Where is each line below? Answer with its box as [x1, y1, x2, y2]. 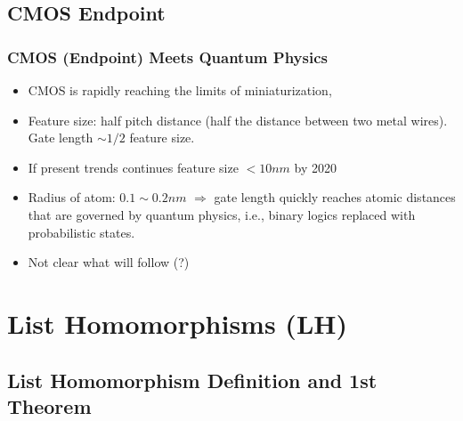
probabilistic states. [28, 223, 135, 241]
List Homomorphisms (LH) [7, 304, 347, 341]
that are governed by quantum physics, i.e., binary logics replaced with [28, 205, 416, 223]
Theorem [7, 392, 92, 419]
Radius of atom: [28, 188, 116, 206]
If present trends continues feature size [28, 158, 239, 176]
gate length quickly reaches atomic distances [214, 188, 456, 206]
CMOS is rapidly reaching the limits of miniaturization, [28, 81, 332, 99]
